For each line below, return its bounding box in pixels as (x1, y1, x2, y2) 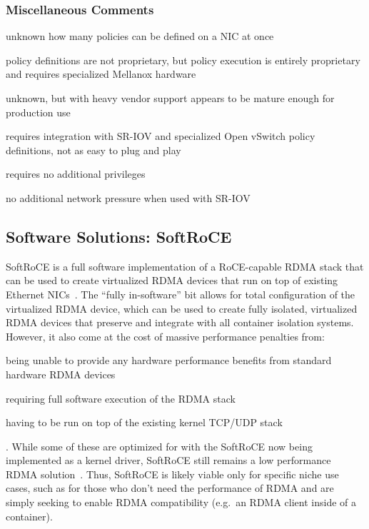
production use (6, 104, 71, 119)
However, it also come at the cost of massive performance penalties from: (6, 328, 325, 343)
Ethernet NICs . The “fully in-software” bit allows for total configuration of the (6, 286, 355, 301)
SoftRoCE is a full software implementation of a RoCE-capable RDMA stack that (6, 258, 364, 273)
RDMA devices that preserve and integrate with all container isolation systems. (6, 315, 354, 330)
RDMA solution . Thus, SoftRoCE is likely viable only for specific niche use (6, 466, 339, 481)
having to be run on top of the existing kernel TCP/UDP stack (6, 415, 283, 430)
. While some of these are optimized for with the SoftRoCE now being (6, 438, 313, 453)
